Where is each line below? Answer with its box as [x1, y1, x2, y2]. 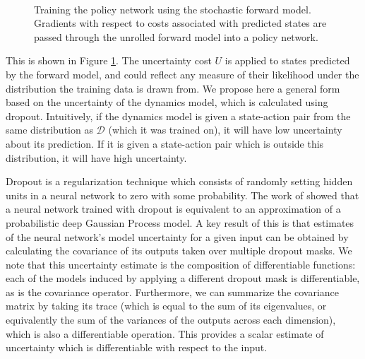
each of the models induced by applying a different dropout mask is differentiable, [6, 271, 360, 286]
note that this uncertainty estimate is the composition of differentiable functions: [6, 257, 356, 271]
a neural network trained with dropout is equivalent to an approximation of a [6, 201, 341, 216]
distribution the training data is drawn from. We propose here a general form [6, 81, 340, 95]
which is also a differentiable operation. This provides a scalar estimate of [6, 326, 324, 341]
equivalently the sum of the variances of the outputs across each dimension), [6, 312, 336, 327]
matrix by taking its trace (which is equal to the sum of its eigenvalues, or [6, 298, 327, 313]
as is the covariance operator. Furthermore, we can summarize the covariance [6, 284, 340, 299]
